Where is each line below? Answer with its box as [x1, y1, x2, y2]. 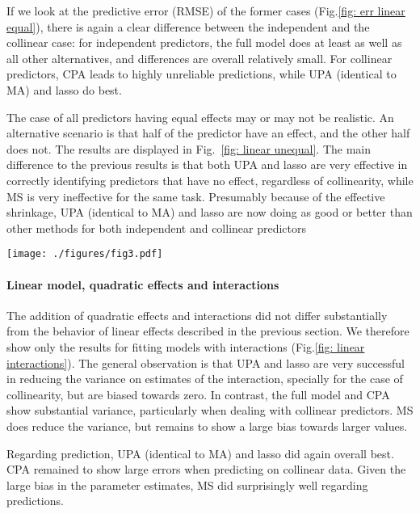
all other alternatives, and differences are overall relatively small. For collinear [6, 49, 393, 66]
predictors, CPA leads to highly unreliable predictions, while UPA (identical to [6, 65, 397, 82]
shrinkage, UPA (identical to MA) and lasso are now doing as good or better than [6, 204, 413, 221]
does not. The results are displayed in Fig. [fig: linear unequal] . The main [6, 140, 372, 157]
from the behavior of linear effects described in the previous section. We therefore [6, 322, 409, 339]
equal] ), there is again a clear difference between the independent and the [6, 18, 370, 35]
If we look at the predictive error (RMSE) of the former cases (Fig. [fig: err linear [6, 2, 405, 19]
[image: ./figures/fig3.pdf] [6, 248, 163, 260]
